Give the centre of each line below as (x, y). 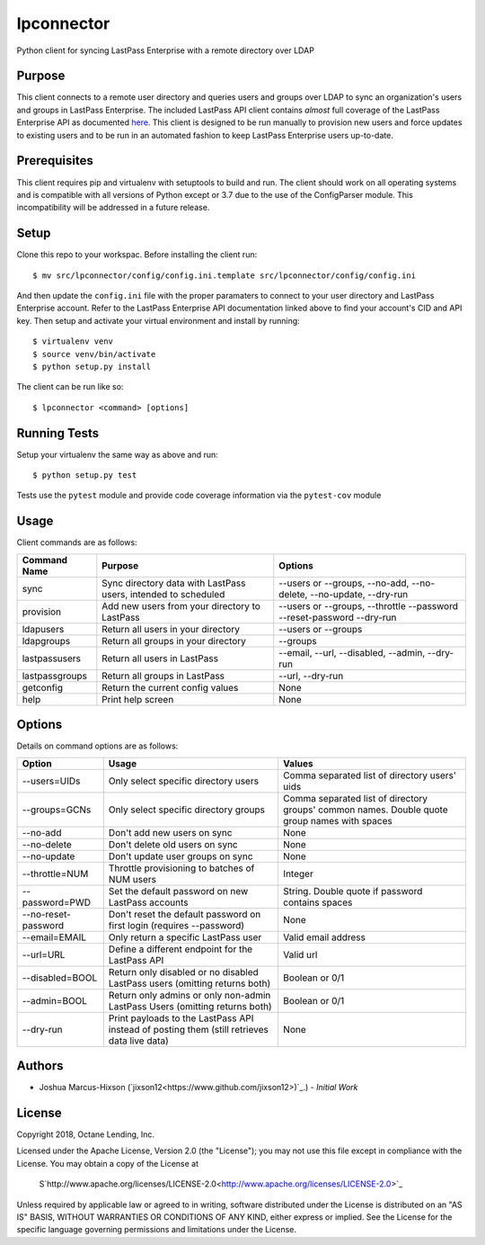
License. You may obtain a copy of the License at (108, 1163)
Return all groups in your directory (174, 640)
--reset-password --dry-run (338, 617)
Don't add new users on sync (170, 832)
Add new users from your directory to (181, 605)
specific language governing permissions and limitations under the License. (156, 1230)
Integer (298, 873)
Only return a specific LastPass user (185, 937)
